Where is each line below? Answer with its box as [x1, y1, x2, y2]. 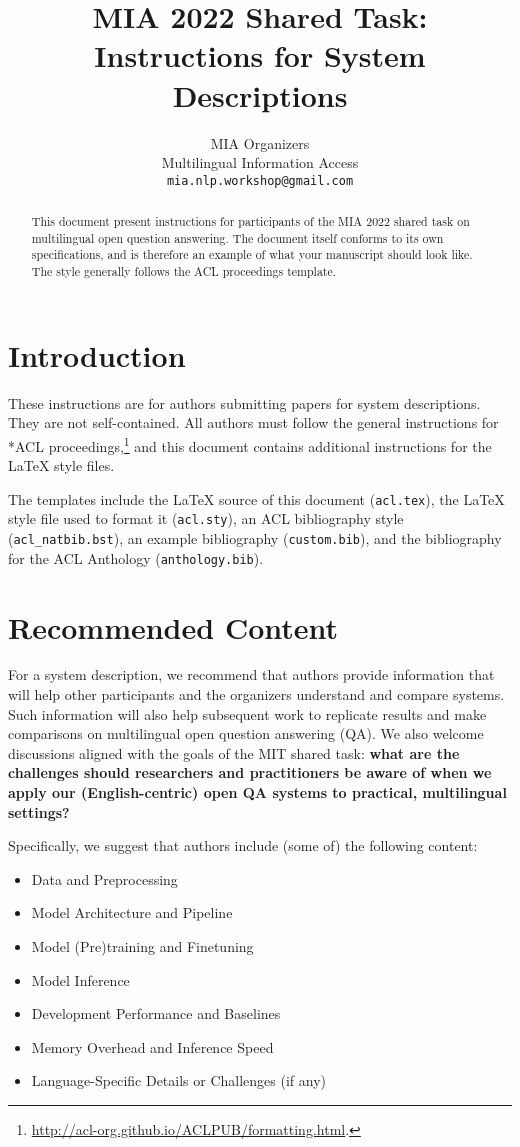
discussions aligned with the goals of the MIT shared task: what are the [8, 742, 460, 763]
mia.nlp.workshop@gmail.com [166, 173, 354, 188]
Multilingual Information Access [161, 152, 359, 173]
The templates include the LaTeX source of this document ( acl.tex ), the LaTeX [8, 488, 505, 509]
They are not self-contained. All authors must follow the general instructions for [8, 412, 499, 433]
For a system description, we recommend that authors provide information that [8, 664, 495, 685]
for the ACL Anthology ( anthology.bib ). [8, 547, 264, 568]
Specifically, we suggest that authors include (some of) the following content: [8, 835, 478, 856]
